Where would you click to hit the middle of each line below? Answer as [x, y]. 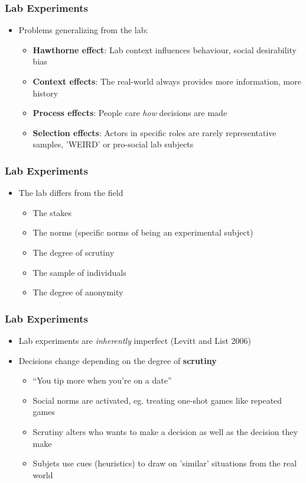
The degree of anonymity [78, 292]
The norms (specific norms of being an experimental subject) [143, 232]
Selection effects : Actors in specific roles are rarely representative [154, 132]
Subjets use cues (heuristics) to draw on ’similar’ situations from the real [165, 463]
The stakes [52, 212]
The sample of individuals [79, 272]
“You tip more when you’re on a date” [102, 380]
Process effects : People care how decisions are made [130, 113]
